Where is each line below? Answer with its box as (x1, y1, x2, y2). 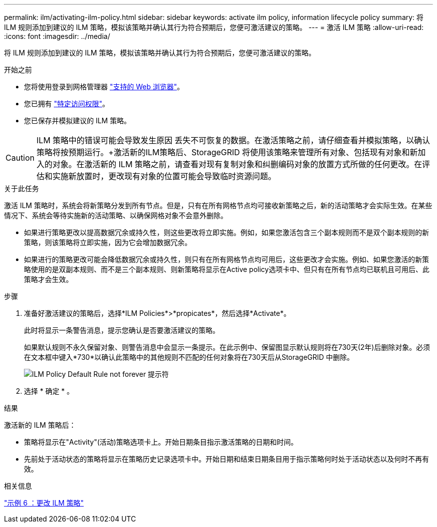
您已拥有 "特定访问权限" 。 (24, 99, 109, 108)
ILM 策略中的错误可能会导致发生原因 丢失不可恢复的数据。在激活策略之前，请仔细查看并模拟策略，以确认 (36, 135, 431, 145)
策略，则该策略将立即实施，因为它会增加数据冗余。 (24, 238, 192, 247)
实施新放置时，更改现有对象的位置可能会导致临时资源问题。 (52, 171, 276, 181)
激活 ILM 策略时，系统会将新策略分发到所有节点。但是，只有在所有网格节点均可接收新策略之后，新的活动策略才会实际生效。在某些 (4, 201, 433, 210)
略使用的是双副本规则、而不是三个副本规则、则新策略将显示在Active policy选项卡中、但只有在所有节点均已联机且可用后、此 (24, 265, 430, 273)
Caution (5, 153, 35, 163)
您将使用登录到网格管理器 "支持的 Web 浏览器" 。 (24, 82, 184, 91)
